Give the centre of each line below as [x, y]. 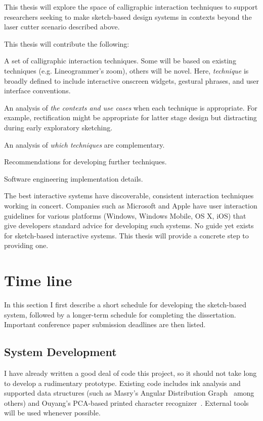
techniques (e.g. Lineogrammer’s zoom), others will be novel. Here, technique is [126, 70]
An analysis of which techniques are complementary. [84, 144]
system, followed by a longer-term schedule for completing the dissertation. [120, 314]
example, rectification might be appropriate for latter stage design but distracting [130, 117]
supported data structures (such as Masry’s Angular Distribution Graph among [129, 393]
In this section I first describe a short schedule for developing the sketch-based [125, 304]
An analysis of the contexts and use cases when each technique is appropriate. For [131, 107]
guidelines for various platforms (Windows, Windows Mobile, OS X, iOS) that [125, 215]
